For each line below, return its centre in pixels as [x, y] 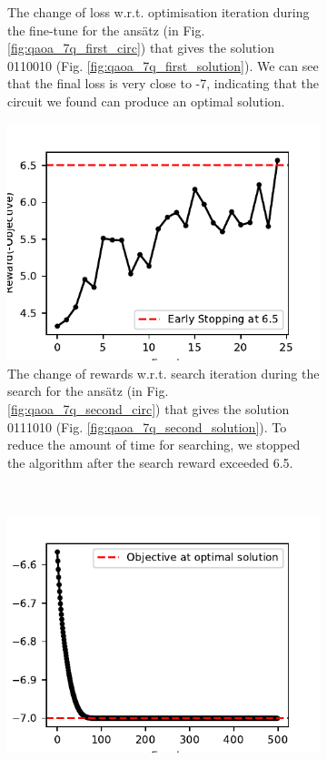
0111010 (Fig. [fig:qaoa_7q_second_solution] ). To [147, 426]
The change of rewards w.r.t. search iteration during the [163, 373]
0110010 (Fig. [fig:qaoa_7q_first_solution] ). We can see [163, 65]
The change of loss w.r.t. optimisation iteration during [159, 12]
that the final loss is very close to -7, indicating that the [163, 83]
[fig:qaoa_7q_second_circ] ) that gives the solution [149, 408]
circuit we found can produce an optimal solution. [146, 101]
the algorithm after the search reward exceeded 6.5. [150, 462]
